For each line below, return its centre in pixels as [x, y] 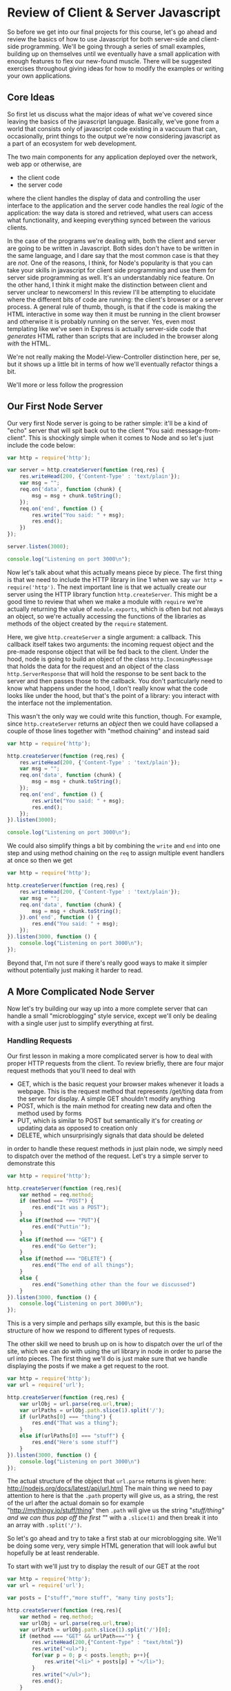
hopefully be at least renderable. [53, 1553]
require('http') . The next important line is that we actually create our [107, 587]
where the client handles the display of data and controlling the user [104, 198]
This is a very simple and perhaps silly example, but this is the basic [103, 1323]
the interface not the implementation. [60, 703]
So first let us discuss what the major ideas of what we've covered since [110, 114]
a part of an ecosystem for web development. [72, 143]
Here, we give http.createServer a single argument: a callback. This [104, 637]
